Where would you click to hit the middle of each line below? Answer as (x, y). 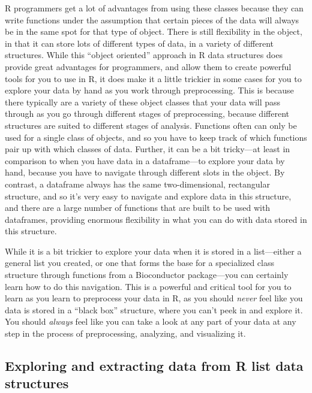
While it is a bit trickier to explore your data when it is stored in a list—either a (153, 251)
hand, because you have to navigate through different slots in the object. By (145, 172)
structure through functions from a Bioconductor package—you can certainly (147, 275)
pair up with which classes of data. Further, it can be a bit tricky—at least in (148, 149)
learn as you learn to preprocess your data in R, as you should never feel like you (154, 298)
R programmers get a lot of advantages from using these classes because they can (154, 8)
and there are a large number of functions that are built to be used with (138, 208)
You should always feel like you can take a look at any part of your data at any (151, 321)
